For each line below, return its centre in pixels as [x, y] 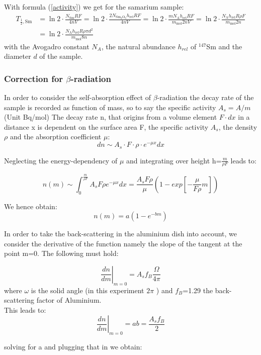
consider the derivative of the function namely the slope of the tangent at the [123, 243]
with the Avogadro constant [47, 46]
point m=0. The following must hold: [61, 253]
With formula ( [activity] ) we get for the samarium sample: [94, 7]
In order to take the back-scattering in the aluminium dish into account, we [121, 234]
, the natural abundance [138, 46]
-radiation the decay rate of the [205, 97]
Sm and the [224, 46]
